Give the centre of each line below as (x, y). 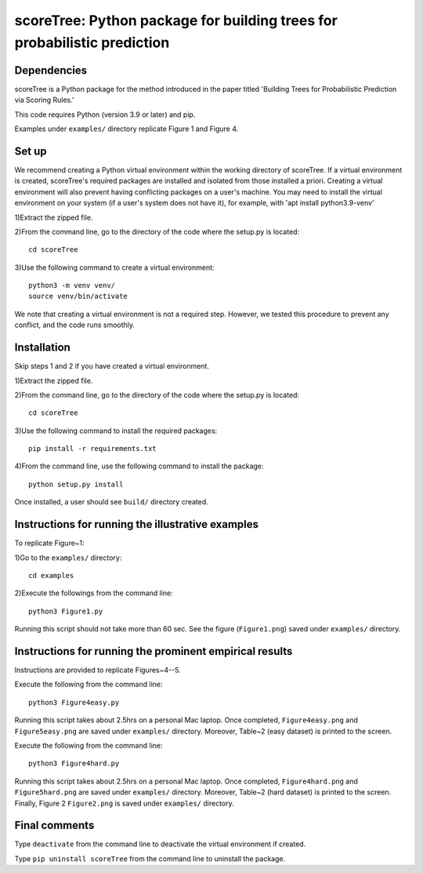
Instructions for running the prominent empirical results (154, 651)
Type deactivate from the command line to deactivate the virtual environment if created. (160, 844)
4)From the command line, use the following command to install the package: (139, 466)
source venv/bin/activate (78, 296)
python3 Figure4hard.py (74, 764)
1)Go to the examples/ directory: (68, 558)
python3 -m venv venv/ (72, 286)
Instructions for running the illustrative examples (136, 524)
